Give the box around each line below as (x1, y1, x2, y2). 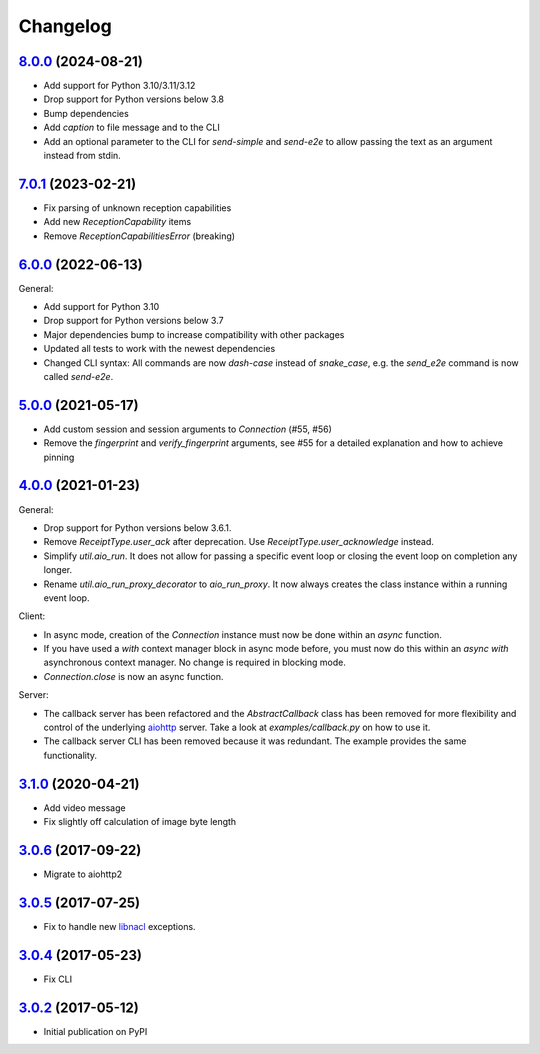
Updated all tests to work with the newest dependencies (43, 343, 276, 355)
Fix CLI (43, 973, 73, 985)
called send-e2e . (43, 370, 114, 382)
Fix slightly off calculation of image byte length (43, 816, 237, 828)
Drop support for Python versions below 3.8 (43, 93, 225, 105)
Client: (18, 610, 46, 622)
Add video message (43, 801, 126, 814)
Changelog (18, 15, 112, 37)
